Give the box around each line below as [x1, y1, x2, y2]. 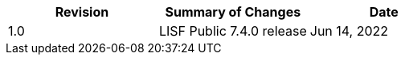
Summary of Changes [165, 4, 301, 20]
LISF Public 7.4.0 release [158, 23, 307, 39]
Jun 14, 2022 [309, 23, 389, 39]
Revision [55, 4, 109, 20]
